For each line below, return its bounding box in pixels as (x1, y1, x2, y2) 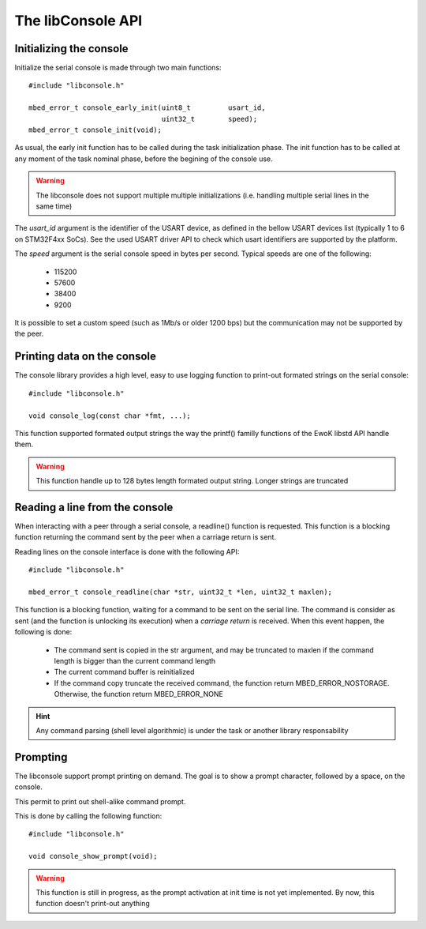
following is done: (14, 627, 73, 637)
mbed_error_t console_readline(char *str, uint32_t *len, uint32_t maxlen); (28, 587, 333, 596)
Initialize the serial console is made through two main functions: (14, 63, 222, 73)
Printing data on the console (14, 350, 157, 363)
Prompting (14, 750, 68, 764)
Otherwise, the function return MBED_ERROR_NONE (54, 690, 224, 699)
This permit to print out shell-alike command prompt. (14, 796, 186, 806)
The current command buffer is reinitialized (54, 668, 195, 677)
